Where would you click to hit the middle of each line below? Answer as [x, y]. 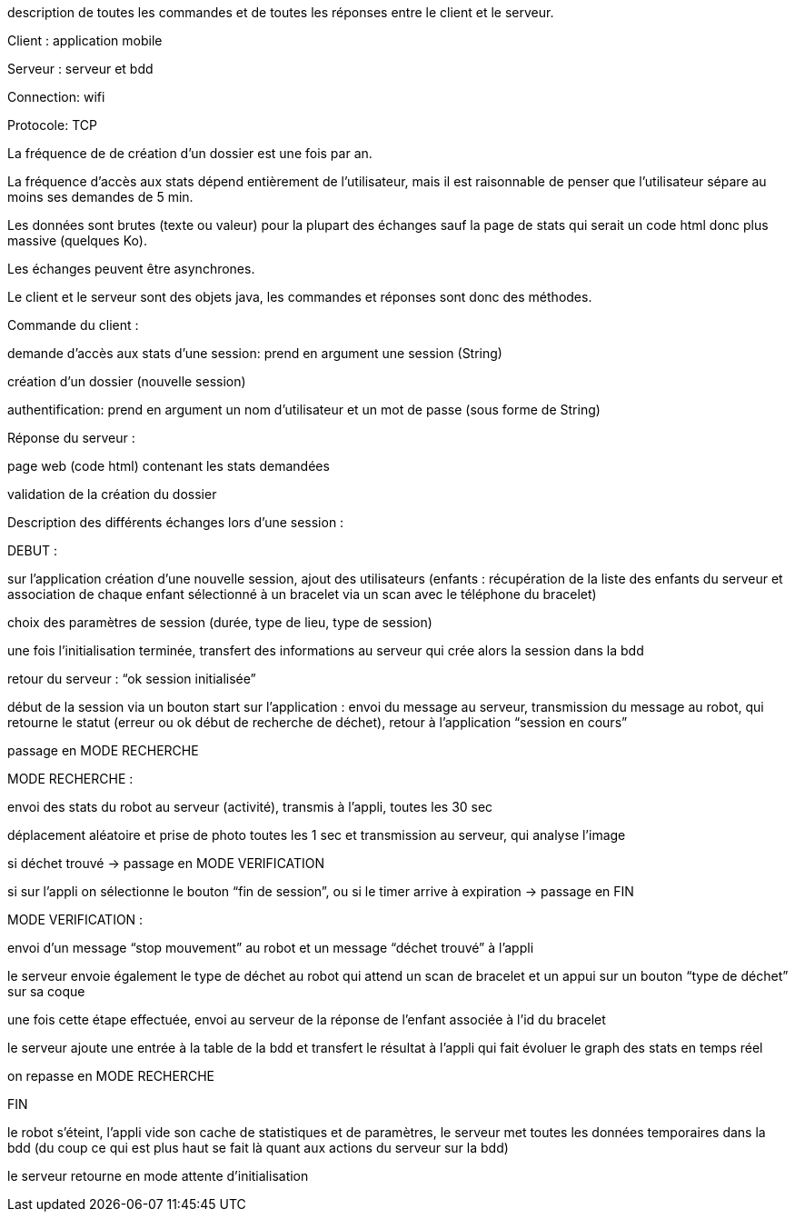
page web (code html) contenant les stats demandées [169, 466]
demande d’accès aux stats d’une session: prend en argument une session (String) [255, 353]
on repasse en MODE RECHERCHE [111, 1076]
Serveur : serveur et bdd [80, 69]
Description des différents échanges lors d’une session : [176, 522]
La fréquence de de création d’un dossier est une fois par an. [190, 153]
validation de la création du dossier [112, 494]
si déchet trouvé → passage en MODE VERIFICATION [166, 863]
